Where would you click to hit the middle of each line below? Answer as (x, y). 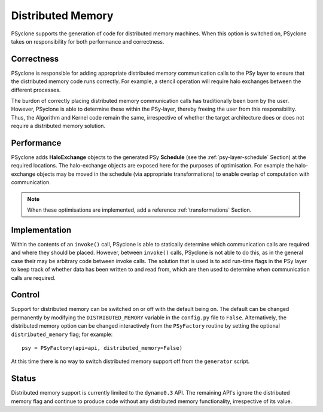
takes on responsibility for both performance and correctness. (88, 41)
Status (24, 379)
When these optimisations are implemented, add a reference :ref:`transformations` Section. (139, 210)
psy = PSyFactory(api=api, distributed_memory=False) (102, 348)
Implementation (41, 230)
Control (25, 295)
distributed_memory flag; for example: (62, 334)
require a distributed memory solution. (58, 126)
